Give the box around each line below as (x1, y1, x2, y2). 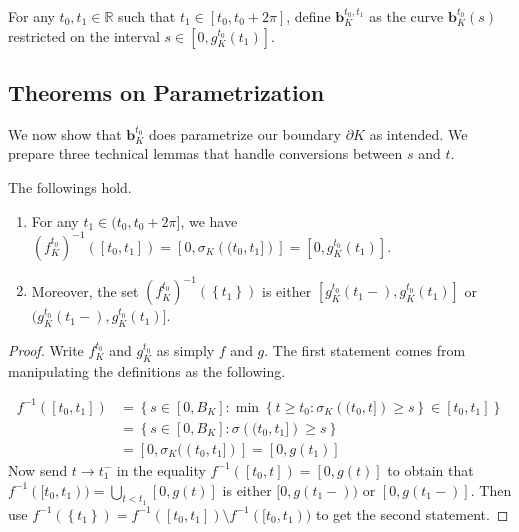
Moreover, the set (31, 280, 139, 301)
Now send (8, 459, 68, 480)
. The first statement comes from (264, 339, 466, 360)
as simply (156, 339, 215, 360)
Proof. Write (8, 339, 84, 360)
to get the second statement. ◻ (315, 503, 509, 524)
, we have (180, 210, 238, 231)
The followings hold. (8, 176, 132, 197)
